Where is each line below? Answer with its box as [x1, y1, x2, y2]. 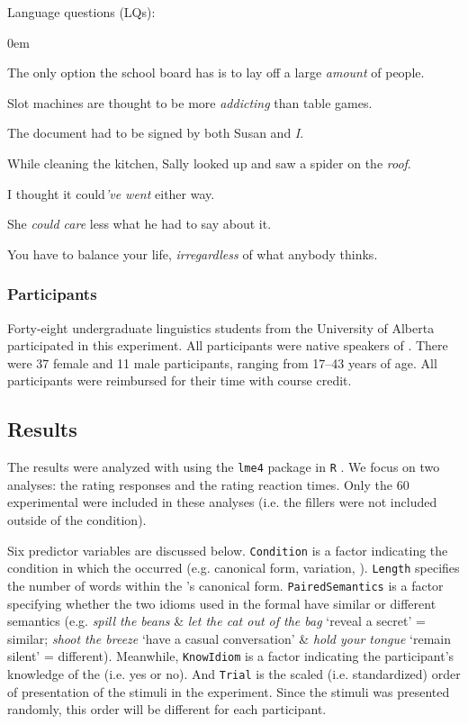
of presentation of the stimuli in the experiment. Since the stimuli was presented [7, 682, 450, 701]
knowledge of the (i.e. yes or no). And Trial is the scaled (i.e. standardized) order [7, 664, 461, 683]
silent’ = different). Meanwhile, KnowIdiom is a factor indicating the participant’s [7, 647, 454, 665]
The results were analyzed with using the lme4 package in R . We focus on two [7, 457, 440, 476]
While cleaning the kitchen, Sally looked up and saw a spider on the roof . [7, 153, 411, 172]
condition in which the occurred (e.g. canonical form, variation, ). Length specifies [7, 558, 460, 577]
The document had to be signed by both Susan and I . [7, 123, 304, 142]
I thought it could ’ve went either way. [7, 184, 215, 203]
